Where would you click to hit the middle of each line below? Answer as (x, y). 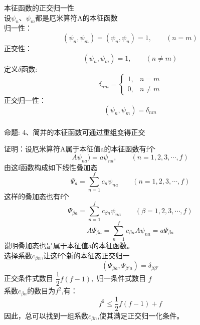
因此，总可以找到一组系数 (46, 315)
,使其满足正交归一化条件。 (141, 315)
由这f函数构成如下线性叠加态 (51, 167)
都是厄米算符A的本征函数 (76, 17)
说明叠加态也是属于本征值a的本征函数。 (69, 246)
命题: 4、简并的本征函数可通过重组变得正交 (75, 132)
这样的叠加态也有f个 (37, 196)
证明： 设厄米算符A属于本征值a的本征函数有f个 (80, 149)
